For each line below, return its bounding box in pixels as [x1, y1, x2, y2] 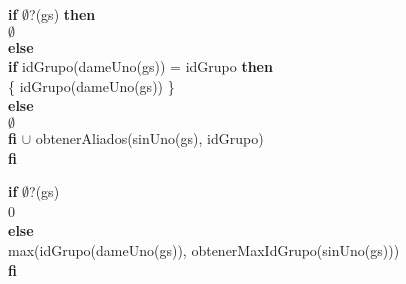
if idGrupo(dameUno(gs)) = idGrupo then [8, 56, 273, 77]
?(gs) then [29, 4, 96, 24]
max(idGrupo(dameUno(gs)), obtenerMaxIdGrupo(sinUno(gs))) [8, 239, 400, 260]
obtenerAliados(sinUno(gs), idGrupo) [35, 127, 264, 148]
